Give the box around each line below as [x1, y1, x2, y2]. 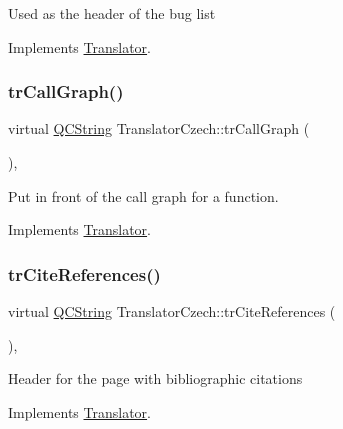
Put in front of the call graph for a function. [8, 185, 279, 206]
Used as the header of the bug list [8, 3, 216, 23]
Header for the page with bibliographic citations [8, 368, 303, 389]
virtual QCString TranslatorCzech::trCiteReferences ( [8, 301, 336, 321]
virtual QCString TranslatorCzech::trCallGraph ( [8, 118, 310, 139]
